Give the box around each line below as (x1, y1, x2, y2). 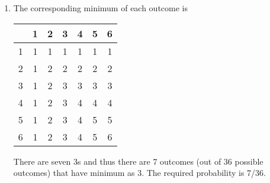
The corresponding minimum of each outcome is (13, 2, 188, 14)
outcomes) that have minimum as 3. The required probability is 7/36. (13, 166, 266, 179)
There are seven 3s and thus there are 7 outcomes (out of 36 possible (13, 155, 263, 167)
